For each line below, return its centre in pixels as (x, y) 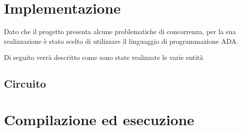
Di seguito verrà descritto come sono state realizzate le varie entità (104, 57)
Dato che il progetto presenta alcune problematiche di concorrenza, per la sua (120, 31)
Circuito (25, 84)
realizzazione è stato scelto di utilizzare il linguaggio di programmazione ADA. (121, 41)
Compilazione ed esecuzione (99, 119)
